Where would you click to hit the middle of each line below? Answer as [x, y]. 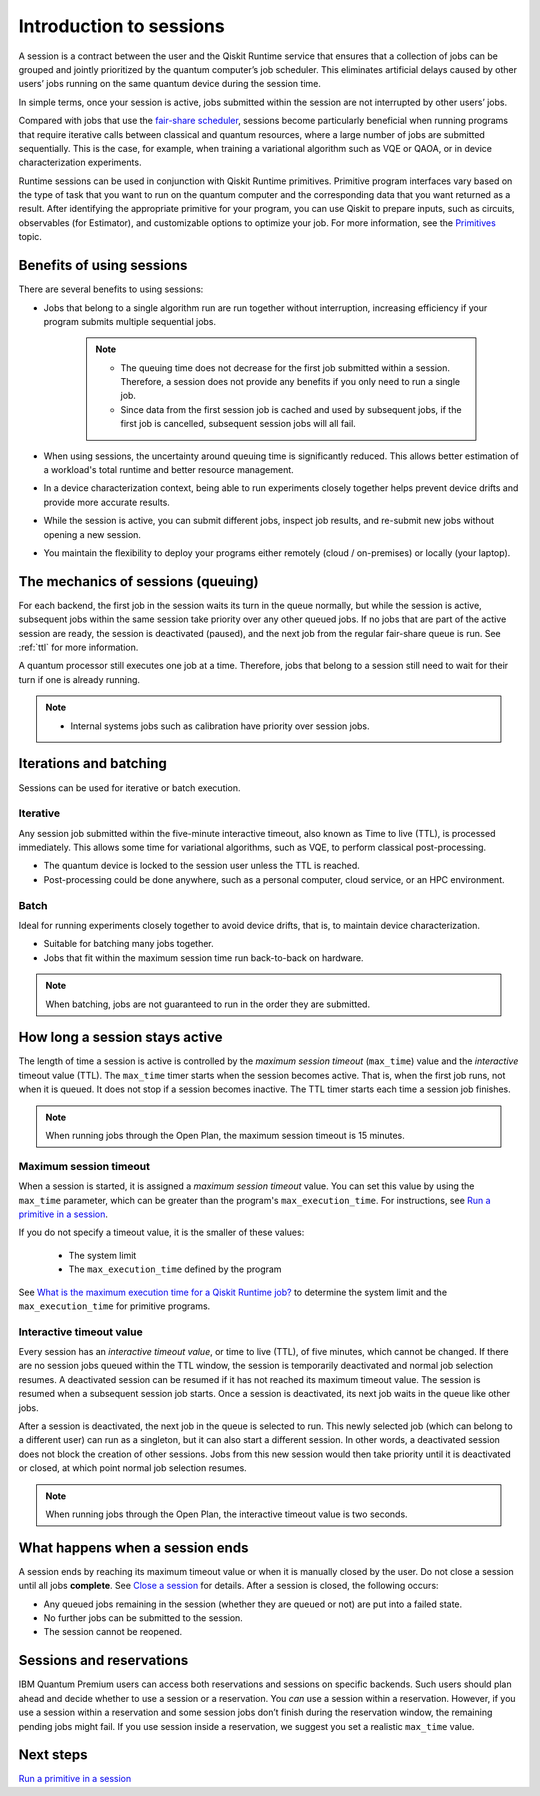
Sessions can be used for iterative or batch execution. [129, 787]
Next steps [53, 1755]
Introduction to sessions [121, 26]
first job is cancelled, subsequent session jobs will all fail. [238, 424]
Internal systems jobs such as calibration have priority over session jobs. [220, 726]
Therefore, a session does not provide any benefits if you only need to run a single [290, 382]
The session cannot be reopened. [113, 1632]
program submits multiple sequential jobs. [130, 321]
